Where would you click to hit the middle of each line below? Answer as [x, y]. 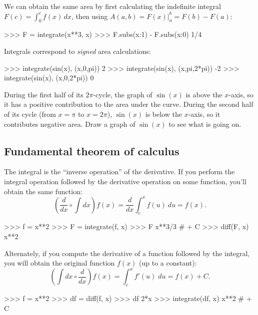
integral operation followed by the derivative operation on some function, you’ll [125, 181]
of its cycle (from [30, 114]
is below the [163, 114]
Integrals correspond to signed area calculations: [77, 51]
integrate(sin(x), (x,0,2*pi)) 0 [49, 78]
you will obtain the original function [59, 263]
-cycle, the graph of [123, 94]
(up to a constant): [168, 263]
